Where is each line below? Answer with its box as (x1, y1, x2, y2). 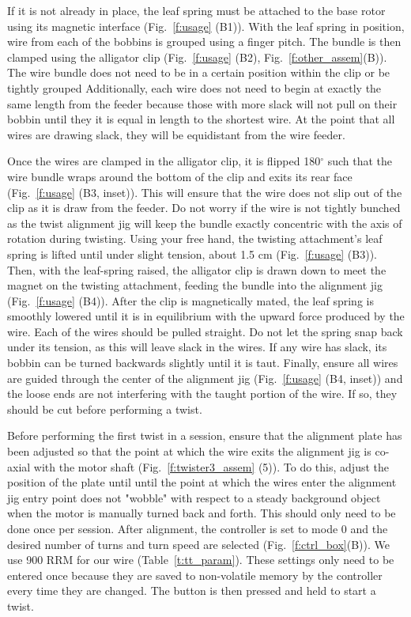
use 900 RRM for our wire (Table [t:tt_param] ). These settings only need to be (7, 551, 394, 568)
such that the (327, 153, 393, 169)
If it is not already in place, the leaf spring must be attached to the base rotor (7, 2, 386, 18)
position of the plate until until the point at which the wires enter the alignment (7, 474, 397, 490)
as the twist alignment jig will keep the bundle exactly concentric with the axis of (7, 214, 402, 231)
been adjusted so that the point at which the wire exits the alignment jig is (7, 443, 371, 460)
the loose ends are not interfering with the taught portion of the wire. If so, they (7, 385, 398, 402)
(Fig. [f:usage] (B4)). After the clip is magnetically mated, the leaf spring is (7, 292, 374, 308)
